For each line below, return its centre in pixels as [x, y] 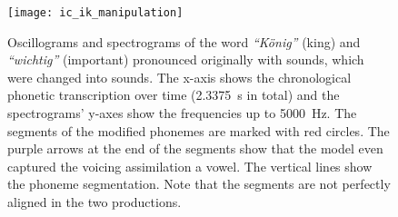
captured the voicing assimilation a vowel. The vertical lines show [190, 166]
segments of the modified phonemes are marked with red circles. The [199, 130]
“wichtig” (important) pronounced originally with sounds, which [186, 59]
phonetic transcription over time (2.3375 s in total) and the [174, 95]
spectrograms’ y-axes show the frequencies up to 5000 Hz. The [182, 113]
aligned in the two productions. [95, 202]
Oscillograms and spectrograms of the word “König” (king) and [184, 41]
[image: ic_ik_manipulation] [95, 13]
